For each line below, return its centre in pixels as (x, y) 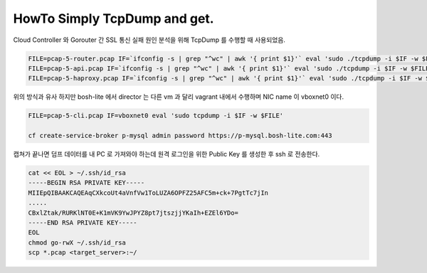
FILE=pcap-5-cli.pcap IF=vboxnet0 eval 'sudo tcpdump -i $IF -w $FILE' (156, 116)
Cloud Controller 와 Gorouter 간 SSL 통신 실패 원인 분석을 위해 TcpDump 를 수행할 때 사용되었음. (149, 40)
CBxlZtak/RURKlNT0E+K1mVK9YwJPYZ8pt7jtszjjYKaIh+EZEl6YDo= (133, 213)
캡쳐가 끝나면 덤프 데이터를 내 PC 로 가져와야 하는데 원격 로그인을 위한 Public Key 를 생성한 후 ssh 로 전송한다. (167, 154)
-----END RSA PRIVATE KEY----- (83, 223)
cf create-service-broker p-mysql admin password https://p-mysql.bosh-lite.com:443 (180, 136)
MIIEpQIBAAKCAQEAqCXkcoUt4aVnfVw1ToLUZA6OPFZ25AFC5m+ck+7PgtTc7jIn (148, 193)
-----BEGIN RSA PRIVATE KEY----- (86, 183)
